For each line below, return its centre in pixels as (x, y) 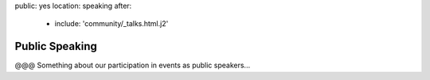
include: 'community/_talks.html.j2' (111, 24)
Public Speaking (56, 46)
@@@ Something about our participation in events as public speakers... (133, 65)
